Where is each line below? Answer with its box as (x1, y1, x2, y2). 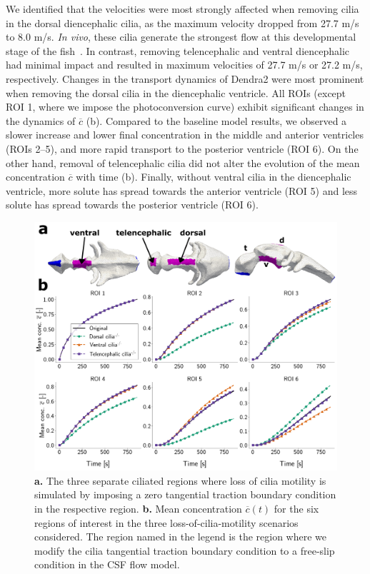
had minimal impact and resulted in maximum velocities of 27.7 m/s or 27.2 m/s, (6, 57, 363, 72)
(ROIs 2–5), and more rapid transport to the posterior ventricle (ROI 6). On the (6, 141, 359, 156)
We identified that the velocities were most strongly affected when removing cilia (6, 1, 359, 16)
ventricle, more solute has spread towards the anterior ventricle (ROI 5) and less (6, 183, 358, 198)
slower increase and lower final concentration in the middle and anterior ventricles (6, 127, 364, 142)
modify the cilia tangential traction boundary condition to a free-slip (34, 543, 335, 558)
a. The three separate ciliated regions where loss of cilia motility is (34, 473, 326, 488)
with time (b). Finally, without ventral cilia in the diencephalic (76, 169, 351, 184)
